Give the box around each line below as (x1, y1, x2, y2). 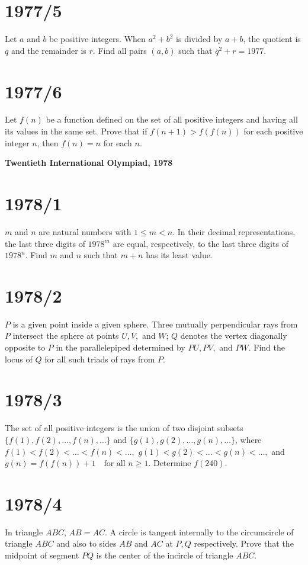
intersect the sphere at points (12, 329, 119, 342)
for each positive (243, 125, 303, 137)
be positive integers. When (49, 33, 146, 45)
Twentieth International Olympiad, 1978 (5, 156, 173, 169)
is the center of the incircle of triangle (96, 549, 233, 561)
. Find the (248, 341, 285, 354)
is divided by (176, 33, 223, 45)
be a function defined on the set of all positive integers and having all (46, 113, 298, 126)
